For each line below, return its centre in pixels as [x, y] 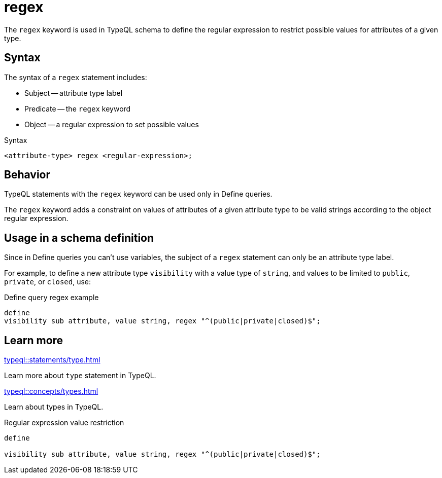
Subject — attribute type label [74, 93]
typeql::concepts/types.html [51, 391]
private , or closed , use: [48, 282]
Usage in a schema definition [79, 238]
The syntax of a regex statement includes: [76, 77]
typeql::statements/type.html [52, 360]
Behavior [27, 175]
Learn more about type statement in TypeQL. [80, 376]
